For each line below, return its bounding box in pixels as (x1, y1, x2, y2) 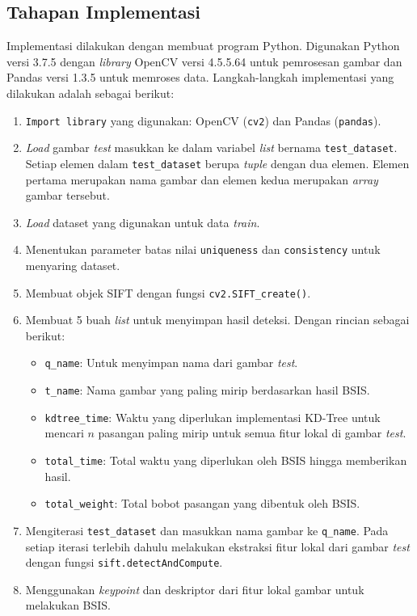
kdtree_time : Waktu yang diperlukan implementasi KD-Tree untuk (44, 408, 381, 425)
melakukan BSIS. (25, 597, 112, 614)
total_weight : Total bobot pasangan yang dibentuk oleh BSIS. (44, 495, 360, 512)
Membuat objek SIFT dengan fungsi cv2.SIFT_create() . (25, 284, 311, 301)
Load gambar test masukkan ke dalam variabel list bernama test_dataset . (25, 139, 398, 156)
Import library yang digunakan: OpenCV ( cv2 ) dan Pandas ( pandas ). (25, 112, 381, 129)
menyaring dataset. (25, 256, 120, 273)
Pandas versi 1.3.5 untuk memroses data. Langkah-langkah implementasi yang (6, 69, 394, 86)
